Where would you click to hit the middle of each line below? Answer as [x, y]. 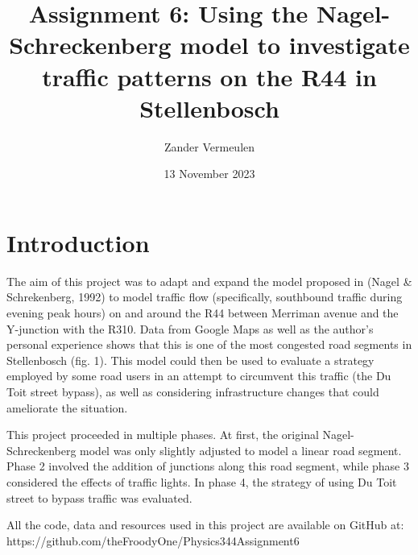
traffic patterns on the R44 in [209, 76]
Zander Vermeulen [209, 146]
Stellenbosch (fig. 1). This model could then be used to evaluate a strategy [190, 360]
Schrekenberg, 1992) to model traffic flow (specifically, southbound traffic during [205, 297]
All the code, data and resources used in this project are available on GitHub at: [205, 525]
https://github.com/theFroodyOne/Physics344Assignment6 [153, 540]
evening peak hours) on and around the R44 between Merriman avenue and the [203, 313]
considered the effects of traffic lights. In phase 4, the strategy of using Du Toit [202, 481]
